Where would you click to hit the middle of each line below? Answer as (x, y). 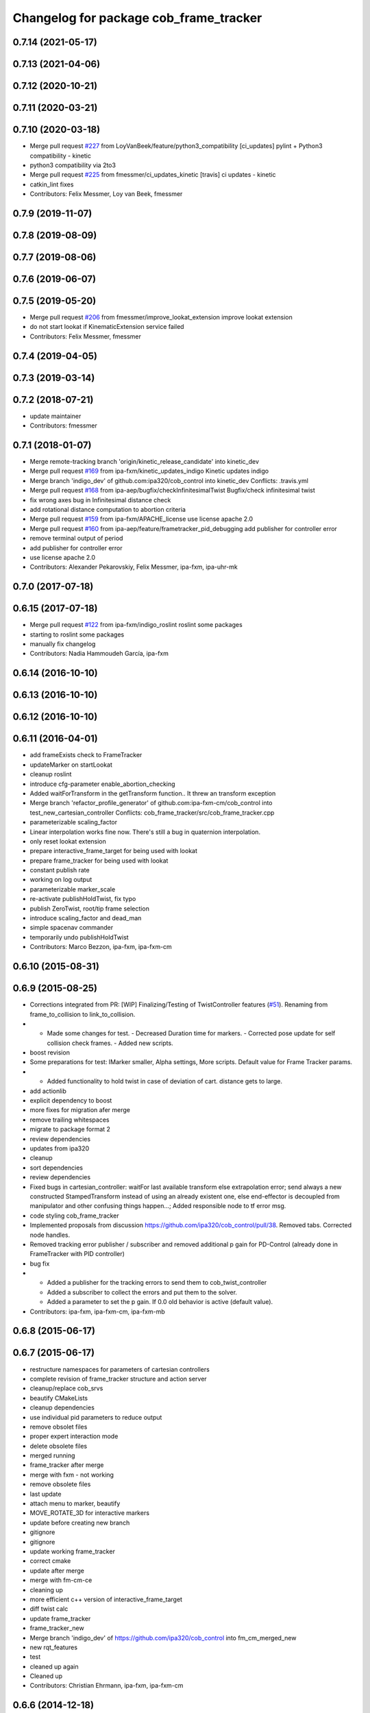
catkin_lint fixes (52, 184)
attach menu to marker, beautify (75, 1503)
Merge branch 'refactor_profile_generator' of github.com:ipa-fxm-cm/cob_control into (151, 803)
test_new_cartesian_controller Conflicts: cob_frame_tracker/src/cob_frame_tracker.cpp (152, 813)
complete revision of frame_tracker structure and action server (118, 1379)
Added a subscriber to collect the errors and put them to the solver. (142, 1292)
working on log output (61, 880)
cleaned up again (54, 1666)
